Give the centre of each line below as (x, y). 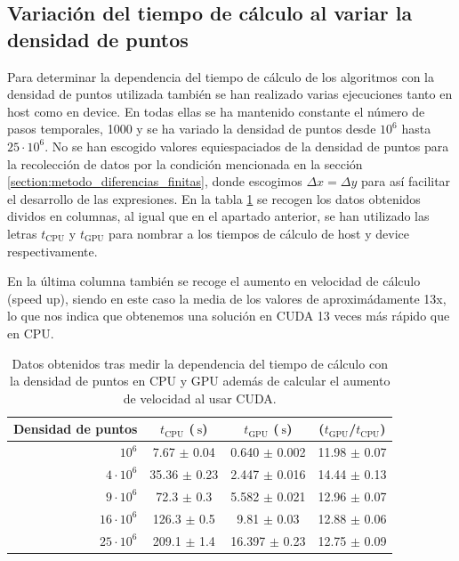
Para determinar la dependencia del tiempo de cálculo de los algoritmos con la (221, 76)
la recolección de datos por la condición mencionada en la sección (185, 163)
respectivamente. (52, 251)
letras (22, 233)
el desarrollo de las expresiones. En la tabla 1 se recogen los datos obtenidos (214, 198)
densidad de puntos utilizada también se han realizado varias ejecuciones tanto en (230, 94)
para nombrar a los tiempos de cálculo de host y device (259, 233)
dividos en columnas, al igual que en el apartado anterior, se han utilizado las (218, 216)
